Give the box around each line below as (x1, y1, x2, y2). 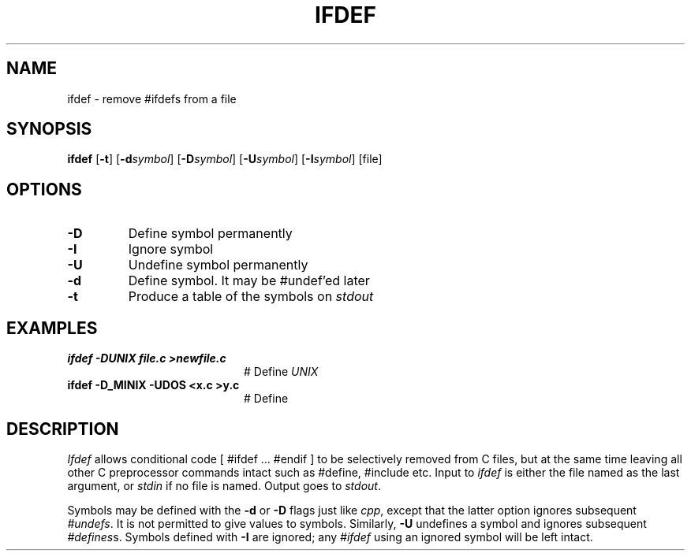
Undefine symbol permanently (128, 257, 308, 273)
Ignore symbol (128, 241, 214, 258)
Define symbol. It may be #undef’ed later (128, 273, 370, 289)
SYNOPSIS (6, 119, 92, 139)
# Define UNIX (244, 365, 319, 379)
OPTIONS (6, 179, 82, 199)
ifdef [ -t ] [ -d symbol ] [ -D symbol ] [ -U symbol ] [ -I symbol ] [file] (67, 152, 383, 166)
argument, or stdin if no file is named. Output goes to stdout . (67, 478, 381, 492)
